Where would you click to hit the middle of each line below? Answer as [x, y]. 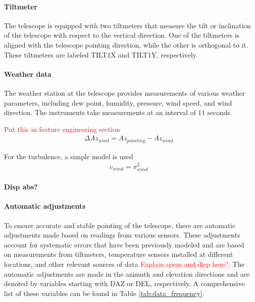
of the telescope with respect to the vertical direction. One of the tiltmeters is [122, 35]
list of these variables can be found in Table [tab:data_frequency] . [104, 293]
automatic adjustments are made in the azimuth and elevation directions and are [127, 273]
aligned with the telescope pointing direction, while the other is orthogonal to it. [126, 44]
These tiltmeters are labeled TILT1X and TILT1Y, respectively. [101, 54]
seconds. [220, 112]
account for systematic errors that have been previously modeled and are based [124, 244]
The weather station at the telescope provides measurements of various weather [125, 92]
